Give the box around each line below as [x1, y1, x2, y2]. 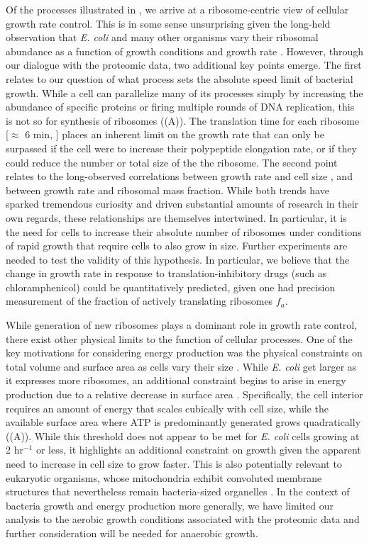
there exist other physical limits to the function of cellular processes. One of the [6, 331, 353, 346]
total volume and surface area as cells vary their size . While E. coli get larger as [6, 359, 357, 373]
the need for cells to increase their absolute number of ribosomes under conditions [6, 224, 362, 239]
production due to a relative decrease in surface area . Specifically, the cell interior [6, 387, 363, 402]
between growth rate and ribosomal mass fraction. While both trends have [6, 182, 329, 197]
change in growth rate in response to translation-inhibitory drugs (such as [6, 266, 327, 281]
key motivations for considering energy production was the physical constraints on [6, 345, 363, 360]
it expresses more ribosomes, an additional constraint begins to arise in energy [6, 373, 346, 388]
